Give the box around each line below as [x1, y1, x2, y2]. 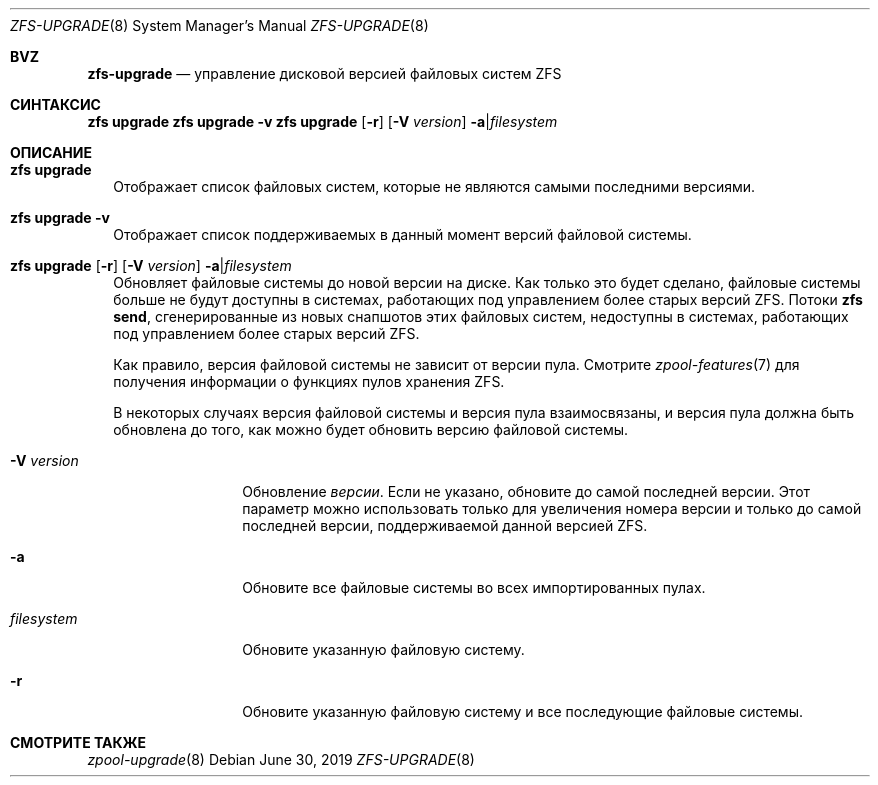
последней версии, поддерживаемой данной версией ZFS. [242, 517, 648, 534]
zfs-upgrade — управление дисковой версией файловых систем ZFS [87, 65, 562, 82]
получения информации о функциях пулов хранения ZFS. [113, 373, 505, 390]
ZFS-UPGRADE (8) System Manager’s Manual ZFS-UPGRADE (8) [10, 17, 429, 34]
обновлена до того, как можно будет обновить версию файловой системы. [113, 421, 629, 438]
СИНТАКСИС [10, 96, 101, 113]
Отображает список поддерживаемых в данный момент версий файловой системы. [113, 226, 692, 243]
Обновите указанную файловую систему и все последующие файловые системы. [242, 703, 803, 720]
